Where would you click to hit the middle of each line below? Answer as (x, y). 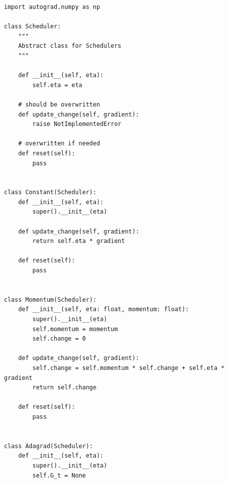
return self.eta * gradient (79, 241)
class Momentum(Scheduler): (50, 300)
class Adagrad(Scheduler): (48, 446)
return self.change (65, 388)
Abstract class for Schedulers (70, 46)
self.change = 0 (59, 339)
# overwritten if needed (59, 144)
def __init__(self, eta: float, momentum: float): (104, 309)
